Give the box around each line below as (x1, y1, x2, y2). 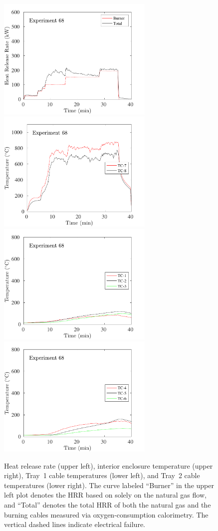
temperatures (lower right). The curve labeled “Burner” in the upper (4, 480, 214, 490)
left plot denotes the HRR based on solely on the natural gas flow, (4, 490, 207, 500)
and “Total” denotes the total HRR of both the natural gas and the (4, 499, 211, 510)
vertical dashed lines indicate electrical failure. (4, 519, 145, 530)
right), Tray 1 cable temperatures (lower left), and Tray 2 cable (4, 470, 200, 481)
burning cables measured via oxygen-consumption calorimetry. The (4, 509, 209, 520)
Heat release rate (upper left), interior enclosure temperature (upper (4, 460, 213, 471)
